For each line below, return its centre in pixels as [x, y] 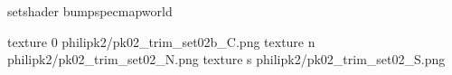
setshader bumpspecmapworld [90, 11]
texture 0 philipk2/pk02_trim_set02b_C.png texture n [161, 41]
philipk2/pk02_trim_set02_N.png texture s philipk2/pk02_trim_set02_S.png [226, 59]
